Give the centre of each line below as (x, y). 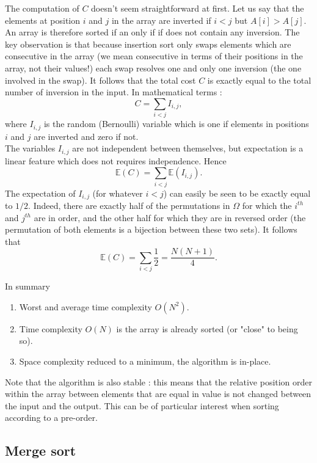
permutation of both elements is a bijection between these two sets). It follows (151, 229)
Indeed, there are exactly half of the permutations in (132, 205)
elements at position (43, 20)
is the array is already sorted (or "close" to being (207, 328)
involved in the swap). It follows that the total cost (100, 80)
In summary (28, 286)
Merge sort (41, 450)
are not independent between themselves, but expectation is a (188, 148)
